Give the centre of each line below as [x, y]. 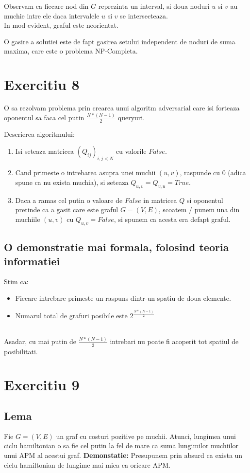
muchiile [28, 219]
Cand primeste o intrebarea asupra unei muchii [85, 173]
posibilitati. [21, 351]
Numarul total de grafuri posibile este [71, 316]
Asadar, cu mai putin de [40, 341]
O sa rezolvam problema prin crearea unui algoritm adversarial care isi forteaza [122, 108]
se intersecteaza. [144, 15]
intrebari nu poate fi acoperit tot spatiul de [174, 341]
